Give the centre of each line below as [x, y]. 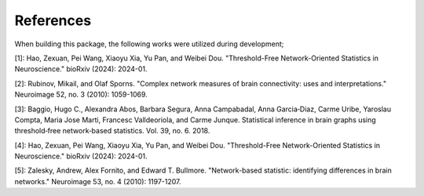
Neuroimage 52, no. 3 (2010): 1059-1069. [81, 95]
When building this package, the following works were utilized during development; [149, 44]
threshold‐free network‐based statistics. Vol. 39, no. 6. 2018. [112, 131]
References [53, 20]
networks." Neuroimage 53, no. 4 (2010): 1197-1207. [98, 181]
